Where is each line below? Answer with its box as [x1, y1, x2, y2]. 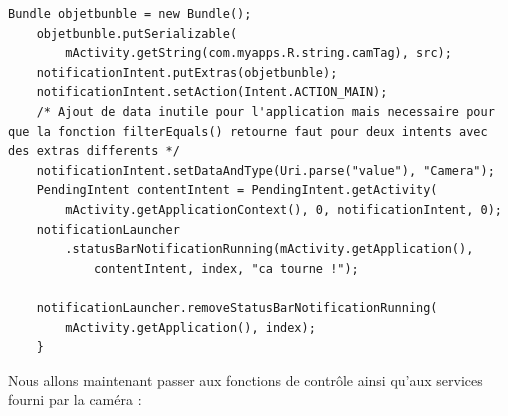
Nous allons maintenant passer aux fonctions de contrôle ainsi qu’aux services [8, 369, 483, 390]
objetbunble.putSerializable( [36, 26, 238, 41]
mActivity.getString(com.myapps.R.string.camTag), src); [65, 46, 452, 61]
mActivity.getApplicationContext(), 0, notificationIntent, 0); [65, 202, 502, 217]
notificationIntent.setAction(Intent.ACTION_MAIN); [36, 85, 388, 100]
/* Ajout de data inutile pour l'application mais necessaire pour [36, 104, 495, 119]
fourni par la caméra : [8, 389, 142, 410]
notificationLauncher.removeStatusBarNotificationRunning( [36, 300, 438, 315]
